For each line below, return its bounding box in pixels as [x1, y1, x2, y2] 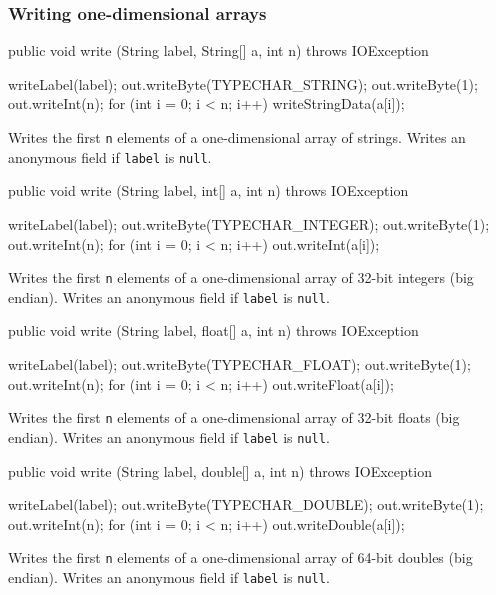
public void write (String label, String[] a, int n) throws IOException [8, 40, 429, 61]
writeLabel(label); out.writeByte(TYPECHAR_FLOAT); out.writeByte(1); [8, 354, 471, 374]
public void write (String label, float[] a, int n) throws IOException [8, 320, 419, 341]
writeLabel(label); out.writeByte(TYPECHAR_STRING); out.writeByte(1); [8, 73, 478, 94]
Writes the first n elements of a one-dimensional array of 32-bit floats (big [8, 407, 460, 428]
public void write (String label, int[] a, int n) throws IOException [8, 180, 409, 201]
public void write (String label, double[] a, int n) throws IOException [8, 460, 432, 481]
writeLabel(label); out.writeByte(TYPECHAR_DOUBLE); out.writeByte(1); [8, 494, 484, 515]
